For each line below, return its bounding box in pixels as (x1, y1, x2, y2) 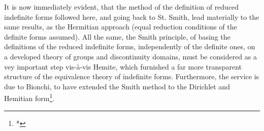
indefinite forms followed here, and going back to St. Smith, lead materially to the (4, 11, 259, 22)
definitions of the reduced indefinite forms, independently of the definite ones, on (4, 41, 255, 52)
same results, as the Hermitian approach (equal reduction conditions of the (4, 21, 237, 32)
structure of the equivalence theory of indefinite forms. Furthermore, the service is (4, 71, 259, 82)
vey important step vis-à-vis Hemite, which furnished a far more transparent (4, 61, 242, 72)
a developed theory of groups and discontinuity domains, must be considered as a (4, 51, 257, 61)
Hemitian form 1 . (4, 91, 55, 103)
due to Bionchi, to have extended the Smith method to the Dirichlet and (4, 81, 230, 91)
